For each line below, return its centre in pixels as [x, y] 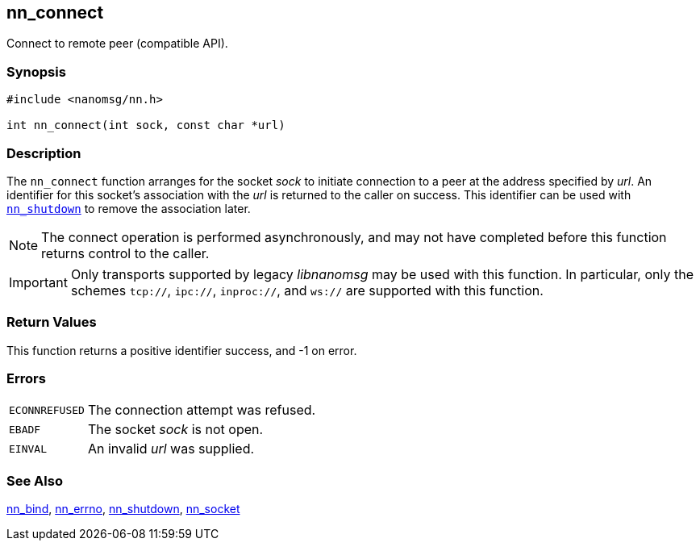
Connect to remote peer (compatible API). [117, 44]
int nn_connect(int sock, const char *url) [146, 125]
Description [44, 153]
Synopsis [36, 71]
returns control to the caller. [125, 253]
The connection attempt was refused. [202, 410]
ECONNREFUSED [47, 410]
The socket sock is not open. [175, 430]
